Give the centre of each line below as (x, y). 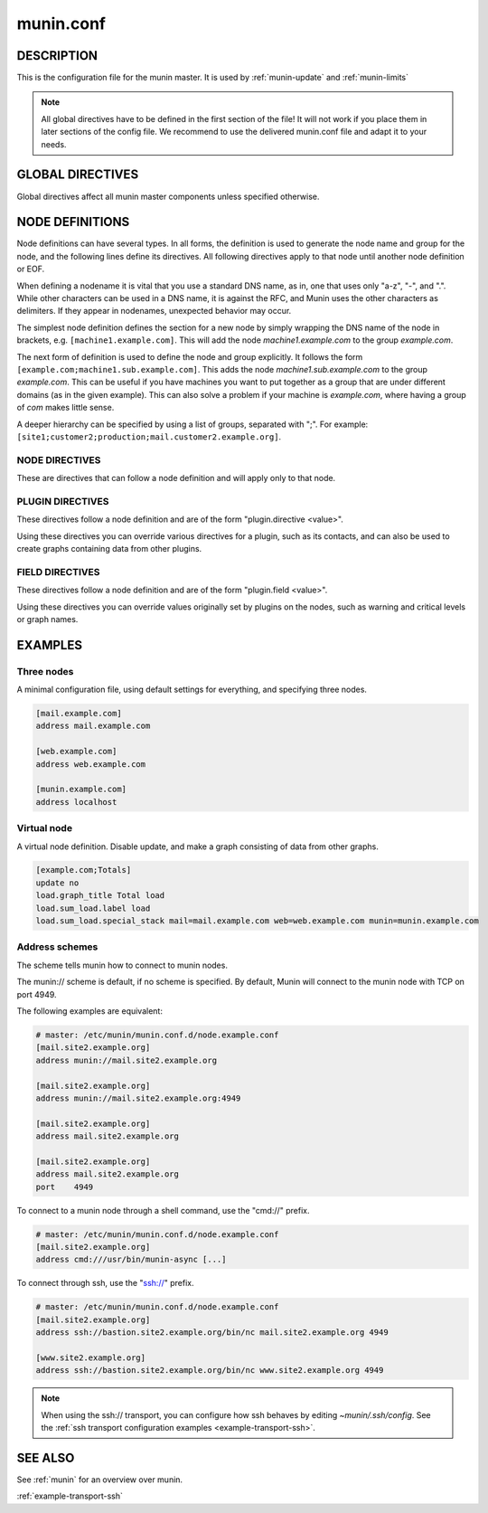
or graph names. (47, 619)
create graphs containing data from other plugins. (109, 548)
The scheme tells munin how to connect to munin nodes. (122, 965)
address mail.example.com (93, 726)
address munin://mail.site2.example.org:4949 (138, 1098)
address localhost (76, 802)
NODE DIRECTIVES (59, 459)
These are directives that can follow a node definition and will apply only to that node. (176, 478)
